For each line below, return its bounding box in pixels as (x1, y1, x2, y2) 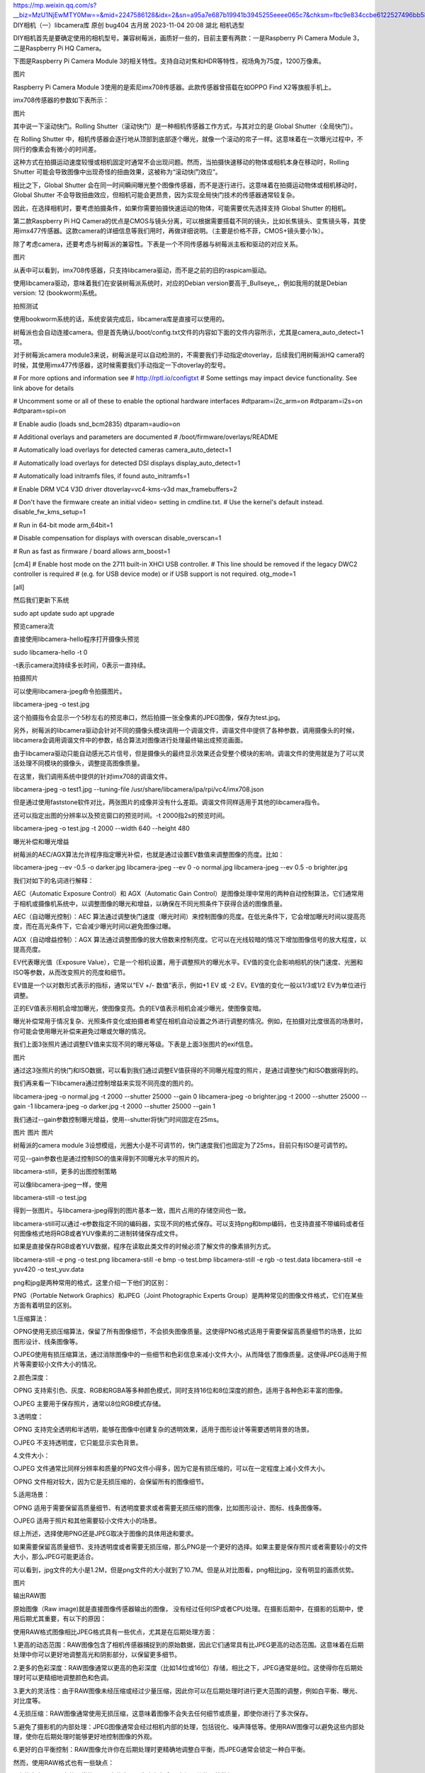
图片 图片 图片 (13, 1128, 55, 1136)
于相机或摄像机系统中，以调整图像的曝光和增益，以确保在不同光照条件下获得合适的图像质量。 (13, 899, 286, 908)
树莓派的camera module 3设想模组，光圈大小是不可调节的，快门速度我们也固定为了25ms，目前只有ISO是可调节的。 (13, 1141, 352, 1150)
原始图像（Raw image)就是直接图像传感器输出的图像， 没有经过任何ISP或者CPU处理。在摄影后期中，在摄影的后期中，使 (13, 1604, 364, 1613)
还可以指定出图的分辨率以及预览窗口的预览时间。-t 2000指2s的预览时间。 (13, 811, 229, 819)
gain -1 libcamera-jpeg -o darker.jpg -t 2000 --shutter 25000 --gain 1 (13, 1102, 216, 1111)
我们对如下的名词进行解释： (13, 876, 94, 884)
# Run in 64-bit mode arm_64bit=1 (13, 521, 113, 529)
